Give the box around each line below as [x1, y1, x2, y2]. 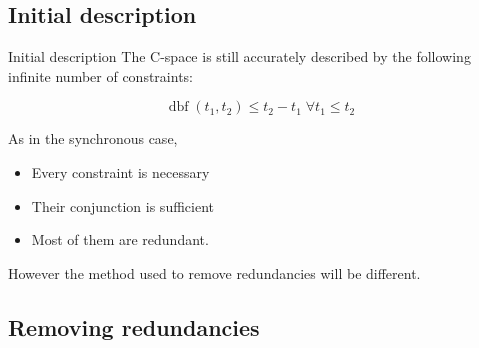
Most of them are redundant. [31, 229, 209, 250]
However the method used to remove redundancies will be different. [8, 262, 421, 283]
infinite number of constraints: [8, 65, 193, 86]
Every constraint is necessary [31, 161, 210, 182]
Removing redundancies [8, 311, 260, 342]
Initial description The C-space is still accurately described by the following [8, 46, 471, 67]
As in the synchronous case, [8, 128, 178, 149]
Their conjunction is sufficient [31, 195, 214, 216]
